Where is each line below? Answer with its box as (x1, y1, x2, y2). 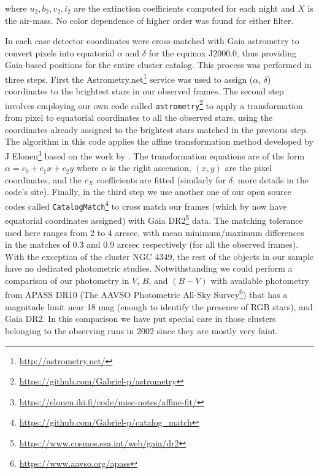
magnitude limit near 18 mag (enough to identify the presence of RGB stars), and (5, 300, 313, 313)
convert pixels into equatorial (5, 46, 115, 59)
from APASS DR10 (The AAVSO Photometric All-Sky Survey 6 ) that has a (5, 286, 288, 301)
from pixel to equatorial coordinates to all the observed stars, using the (5, 111, 273, 124)
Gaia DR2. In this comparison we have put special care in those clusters (5, 312, 276, 325)
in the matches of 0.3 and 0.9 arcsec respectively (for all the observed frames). (5, 238, 299, 251)
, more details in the (233, 173, 309, 186)
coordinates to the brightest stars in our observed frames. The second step (5, 85, 284, 97)
